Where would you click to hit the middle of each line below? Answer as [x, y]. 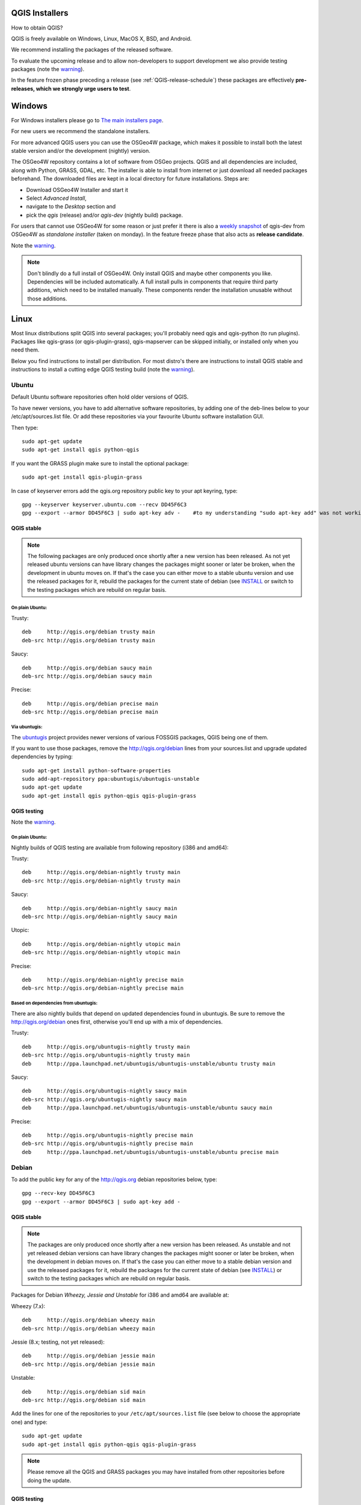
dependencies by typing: [42, 757]
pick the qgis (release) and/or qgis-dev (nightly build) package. [105, 215]
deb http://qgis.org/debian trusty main [89, 632]
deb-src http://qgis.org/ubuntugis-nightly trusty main [106, 1055]
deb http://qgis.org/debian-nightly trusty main [101, 872]
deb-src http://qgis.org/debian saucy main [87, 676]
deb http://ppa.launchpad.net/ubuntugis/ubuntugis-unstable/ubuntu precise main [150, 1152]
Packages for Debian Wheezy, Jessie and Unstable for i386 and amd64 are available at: [120, 1295]
